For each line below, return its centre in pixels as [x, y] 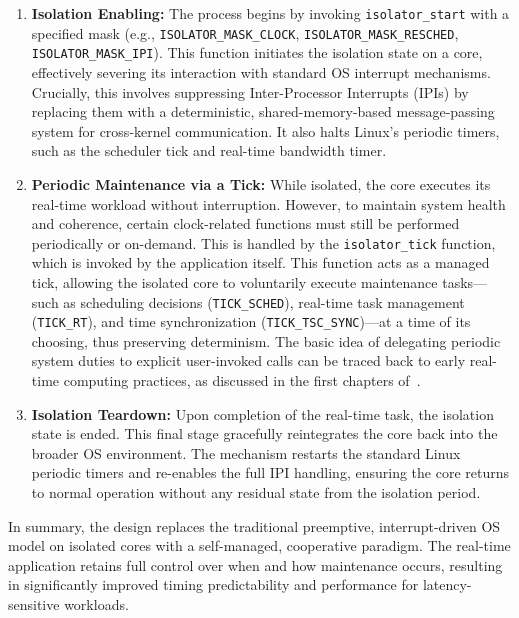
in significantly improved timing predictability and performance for [213, 584]
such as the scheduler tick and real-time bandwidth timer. [209, 150]
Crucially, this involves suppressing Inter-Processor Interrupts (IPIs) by [250, 91]
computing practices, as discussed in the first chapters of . [242, 380]
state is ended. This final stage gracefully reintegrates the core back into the [264, 433]
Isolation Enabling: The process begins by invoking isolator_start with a [270, 13]
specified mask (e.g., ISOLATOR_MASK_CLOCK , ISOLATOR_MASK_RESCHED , [245, 32]
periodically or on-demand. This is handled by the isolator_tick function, [263, 242]
